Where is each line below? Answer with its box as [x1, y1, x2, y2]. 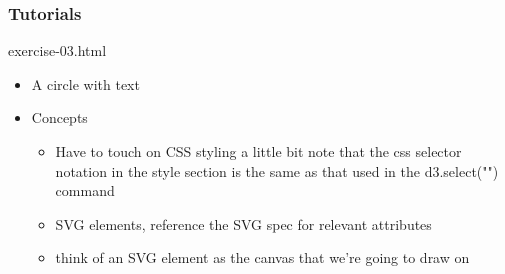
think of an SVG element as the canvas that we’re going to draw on [55, 247, 470, 268]
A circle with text [31, 73, 140, 94]
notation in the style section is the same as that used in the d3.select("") [55, 160, 499, 181]
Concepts [31, 107, 88, 128]
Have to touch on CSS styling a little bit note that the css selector [55, 141, 462, 161]
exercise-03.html [8, 40, 107, 61]
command [55, 180, 115, 201]
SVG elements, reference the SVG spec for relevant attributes [55, 213, 432, 234]
